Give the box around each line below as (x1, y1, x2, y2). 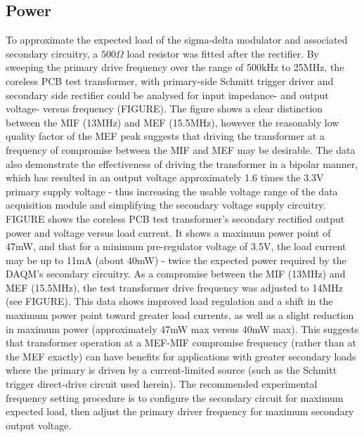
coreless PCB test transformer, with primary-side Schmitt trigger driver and (6, 73, 334, 88)
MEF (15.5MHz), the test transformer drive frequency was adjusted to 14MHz (6, 280, 344, 294)
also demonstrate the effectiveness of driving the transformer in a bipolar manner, (6, 156, 358, 171)
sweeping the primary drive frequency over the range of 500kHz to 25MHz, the (6, 60, 344, 74)
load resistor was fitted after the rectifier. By (126, 46, 320, 60)
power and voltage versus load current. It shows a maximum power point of (6, 225, 331, 240)
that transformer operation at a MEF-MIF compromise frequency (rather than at (6, 335, 356, 350)
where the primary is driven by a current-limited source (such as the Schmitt (6, 363, 337, 377)
